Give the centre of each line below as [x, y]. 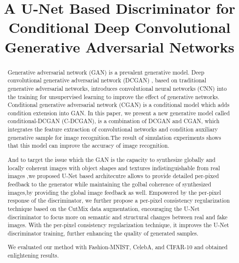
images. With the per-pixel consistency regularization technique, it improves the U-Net [118, 225]
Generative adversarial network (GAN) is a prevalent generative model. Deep [106, 72]
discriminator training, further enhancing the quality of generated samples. [103, 233]
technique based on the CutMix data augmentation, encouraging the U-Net [104, 208]
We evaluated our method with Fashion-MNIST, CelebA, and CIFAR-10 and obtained [118, 247]
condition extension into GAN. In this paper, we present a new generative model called [119, 113]
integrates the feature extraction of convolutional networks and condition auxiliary [113, 129]
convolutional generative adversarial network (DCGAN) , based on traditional [107, 80]
